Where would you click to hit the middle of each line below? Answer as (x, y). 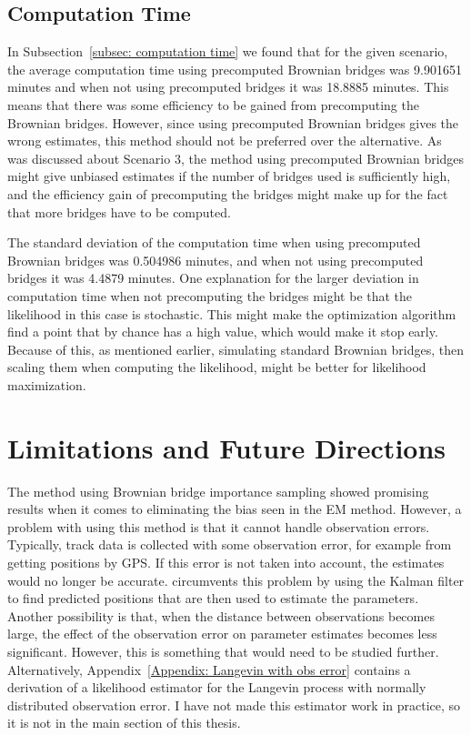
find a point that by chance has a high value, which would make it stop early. (223, 332)
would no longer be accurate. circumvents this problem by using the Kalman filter (236, 580)
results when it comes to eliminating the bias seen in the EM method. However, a (235, 509)
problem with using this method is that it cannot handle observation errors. (219, 526)
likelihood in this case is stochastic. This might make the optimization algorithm (232, 313)
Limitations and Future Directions (227, 447)
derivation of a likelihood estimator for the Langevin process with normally (217, 687)
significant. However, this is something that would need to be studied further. (223, 651)
